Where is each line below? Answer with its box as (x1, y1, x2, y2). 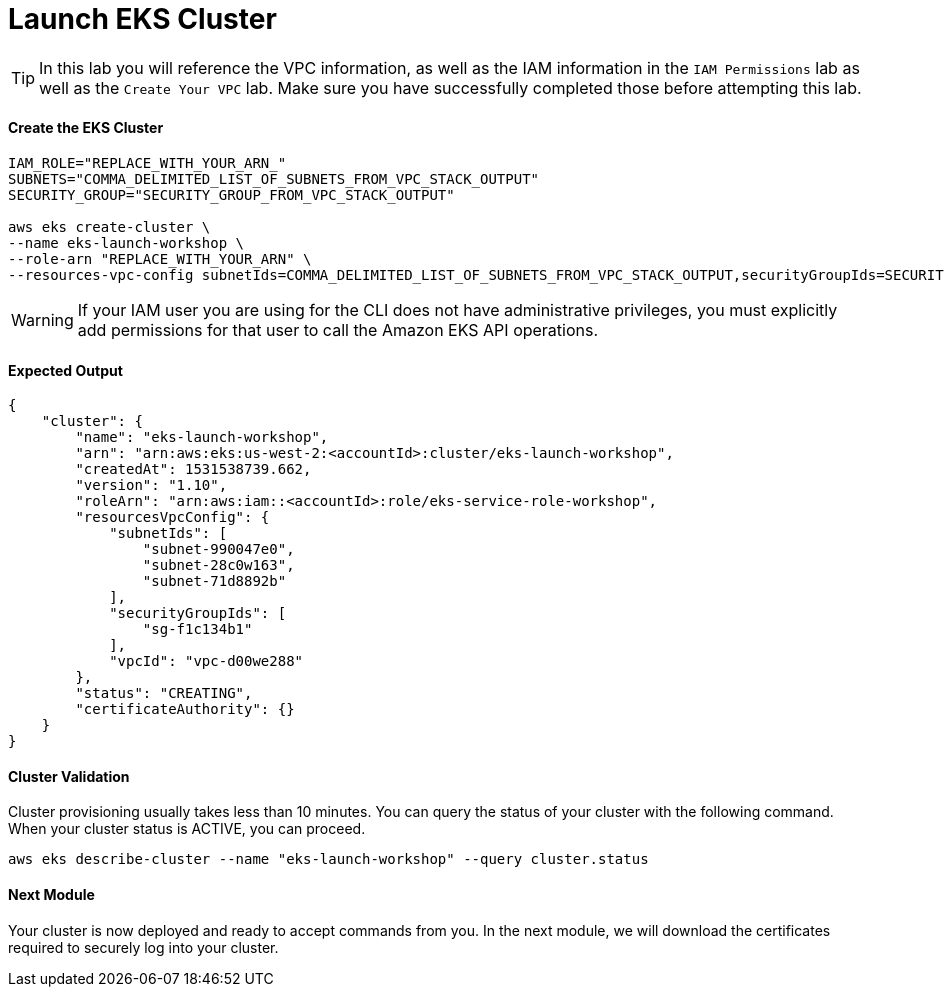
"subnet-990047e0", (142, 541, 295, 558)
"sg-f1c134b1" (142, 621, 253, 638)
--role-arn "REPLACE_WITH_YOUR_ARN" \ (8, 250, 312, 267)
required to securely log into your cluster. (8, 938, 279, 956)
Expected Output (8, 361, 123, 379)
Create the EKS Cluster (8, 119, 164, 137)
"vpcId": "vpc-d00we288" (109, 653, 304, 670)
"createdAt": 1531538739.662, (75, 461, 312, 478)
